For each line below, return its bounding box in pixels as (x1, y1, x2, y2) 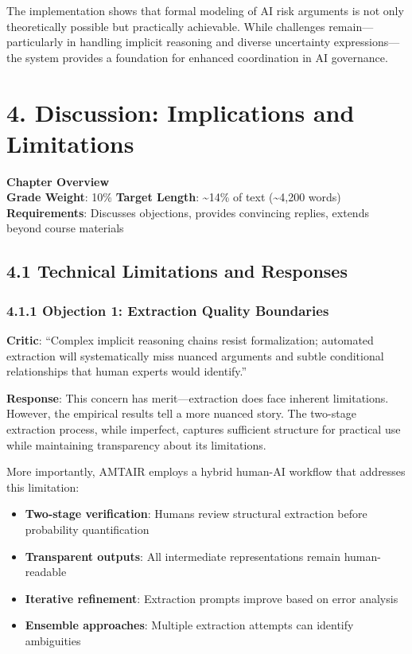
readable (25, 563, 67, 580)
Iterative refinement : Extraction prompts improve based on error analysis (25, 590, 398, 606)
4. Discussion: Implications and (6, 95, 355, 128)
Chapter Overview (6, 173, 110, 189)
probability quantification (25, 521, 150, 537)
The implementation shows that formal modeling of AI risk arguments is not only (6, 2, 404, 18)
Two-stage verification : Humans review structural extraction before (25, 505, 367, 522)
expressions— (333, 33, 400, 50)
